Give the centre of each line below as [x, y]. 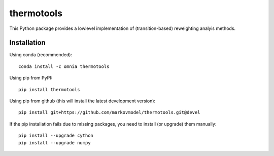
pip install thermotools [49, 89]
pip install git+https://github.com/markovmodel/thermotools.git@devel [109, 112]
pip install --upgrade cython [56, 136]
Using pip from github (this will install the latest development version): [82, 101]
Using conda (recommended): [41, 55]
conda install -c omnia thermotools [64, 66]
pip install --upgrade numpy [55, 143]
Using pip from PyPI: [31, 78]
